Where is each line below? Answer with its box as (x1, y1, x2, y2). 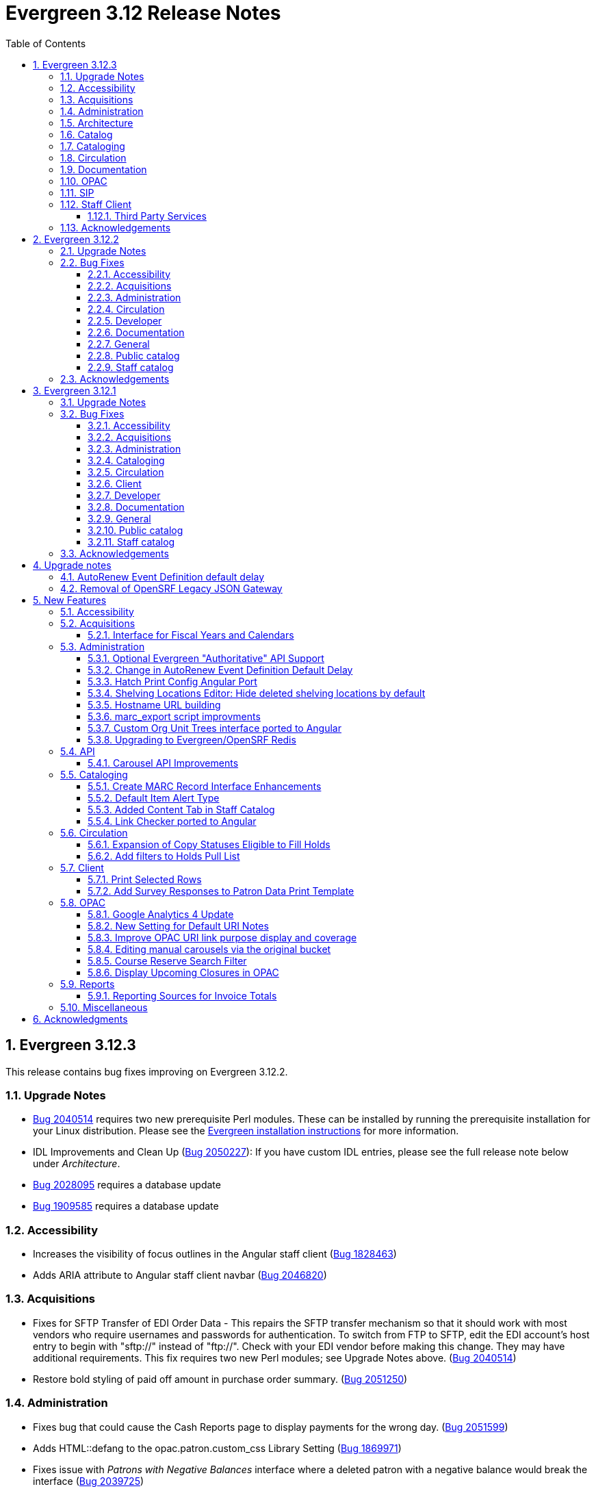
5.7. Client (60, 861, 104, 874)
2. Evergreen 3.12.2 (33, 233, 119, 245)
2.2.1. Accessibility (88, 268, 171, 280)
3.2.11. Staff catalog (88, 535, 175, 548)
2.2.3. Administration (88, 291, 181, 303)
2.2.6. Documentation (88, 326, 185, 338)
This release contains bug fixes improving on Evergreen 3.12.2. (5, 1065, 288, 1078)
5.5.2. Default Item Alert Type (88, 791, 220, 804)
